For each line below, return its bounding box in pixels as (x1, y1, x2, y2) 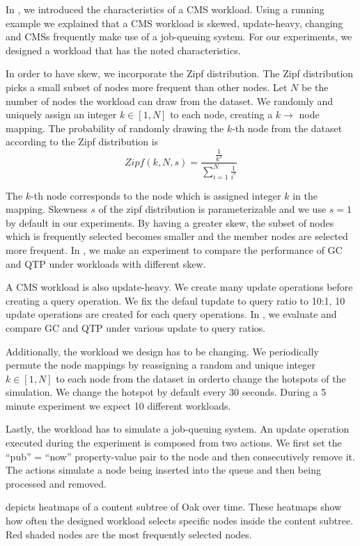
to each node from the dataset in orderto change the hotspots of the (56, 371, 346, 385)
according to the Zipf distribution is (6, 134, 159, 149)
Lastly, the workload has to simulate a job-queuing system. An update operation (6, 421, 350, 436)
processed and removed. (6, 476, 107, 490)
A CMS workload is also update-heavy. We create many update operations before (6, 280, 353, 294)
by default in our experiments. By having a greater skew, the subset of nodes (6, 215, 334, 230)
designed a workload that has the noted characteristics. (6, 42, 241, 57)
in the (292, 188, 318, 202)
